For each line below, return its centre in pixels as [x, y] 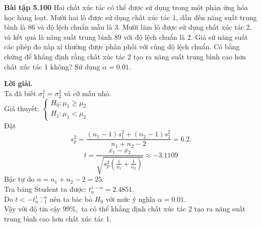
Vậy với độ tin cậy [32, 209]
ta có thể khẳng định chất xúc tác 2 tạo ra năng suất [163, 209]
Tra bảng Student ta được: [45, 189]
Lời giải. [18, 83]
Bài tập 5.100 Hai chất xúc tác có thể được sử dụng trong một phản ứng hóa [126, 7]
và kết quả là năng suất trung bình [58, 36]
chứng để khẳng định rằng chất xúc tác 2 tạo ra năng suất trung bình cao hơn [125, 56]
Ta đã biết [20, 93]
